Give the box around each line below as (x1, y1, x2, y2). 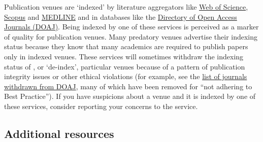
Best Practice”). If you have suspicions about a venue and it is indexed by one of (4, 91, 256, 101)
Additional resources (4, 125, 114, 141)
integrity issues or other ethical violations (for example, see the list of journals (4, 71, 247, 82)
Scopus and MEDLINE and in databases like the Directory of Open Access (4, 11, 237, 22)
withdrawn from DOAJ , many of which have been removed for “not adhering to (4, 81, 252, 91)
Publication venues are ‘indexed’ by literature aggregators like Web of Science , (4, 2, 248, 12)
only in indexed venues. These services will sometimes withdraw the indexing (4, 51, 244, 61)
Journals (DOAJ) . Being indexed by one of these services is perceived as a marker (4, 21, 259, 32)
